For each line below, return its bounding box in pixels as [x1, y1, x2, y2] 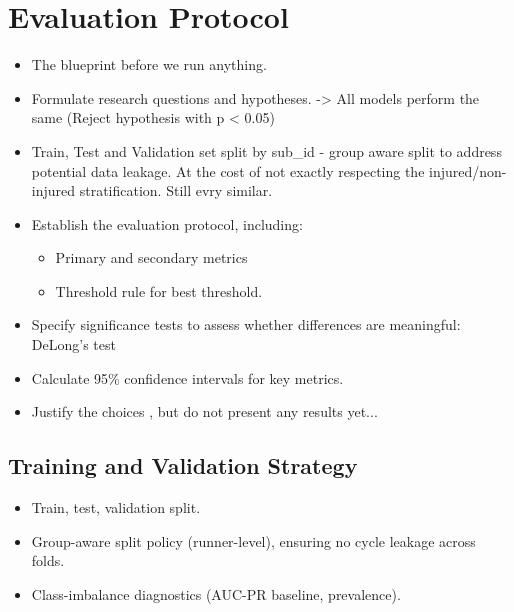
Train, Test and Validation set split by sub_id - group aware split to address [31, 140, 502, 161]
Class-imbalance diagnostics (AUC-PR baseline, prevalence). [31, 583, 401, 604]
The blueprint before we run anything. [31, 54, 267, 75]
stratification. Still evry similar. [79, 180, 273, 201]
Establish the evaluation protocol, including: [31, 213, 303, 234]
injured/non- [429, 160, 507, 181]
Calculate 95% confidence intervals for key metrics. [31, 367, 344, 388]
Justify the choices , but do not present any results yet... [31, 401, 378, 422]
